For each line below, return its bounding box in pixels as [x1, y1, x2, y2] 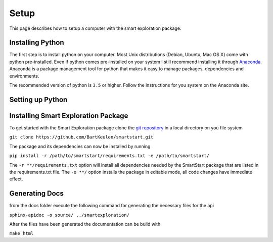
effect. [9, 176, 23, 182]
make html [9, 230, 34, 236]
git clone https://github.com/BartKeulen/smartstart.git [9, 134, 154, 140]
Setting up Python [9, 95, 68, 104]
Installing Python [9, 38, 64, 47]
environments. [9, 73, 39, 79]
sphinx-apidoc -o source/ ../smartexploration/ [9, 212, 130, 218]
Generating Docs [9, 189, 64, 198]
